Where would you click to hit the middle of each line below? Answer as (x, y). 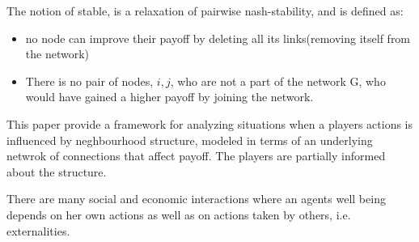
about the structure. (57, 171)
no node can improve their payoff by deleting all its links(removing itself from (218, 38)
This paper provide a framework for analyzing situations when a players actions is (209, 123)
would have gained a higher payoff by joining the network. (169, 97)
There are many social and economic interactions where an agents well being (196, 199)
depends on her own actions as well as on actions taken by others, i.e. (179, 214)
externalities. (38, 230)
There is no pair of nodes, (89, 81)
